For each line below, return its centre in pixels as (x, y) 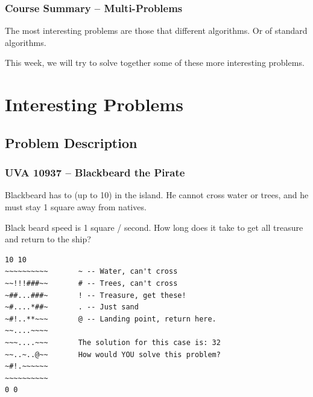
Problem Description (71, 142)
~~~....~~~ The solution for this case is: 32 (113, 342)
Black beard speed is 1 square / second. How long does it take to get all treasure (154, 227)
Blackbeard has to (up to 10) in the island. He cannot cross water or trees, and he (157, 195)
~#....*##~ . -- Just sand (72, 307)
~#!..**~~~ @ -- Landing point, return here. (111, 319)
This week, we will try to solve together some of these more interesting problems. (155, 63)
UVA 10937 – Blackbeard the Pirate (95, 173)
